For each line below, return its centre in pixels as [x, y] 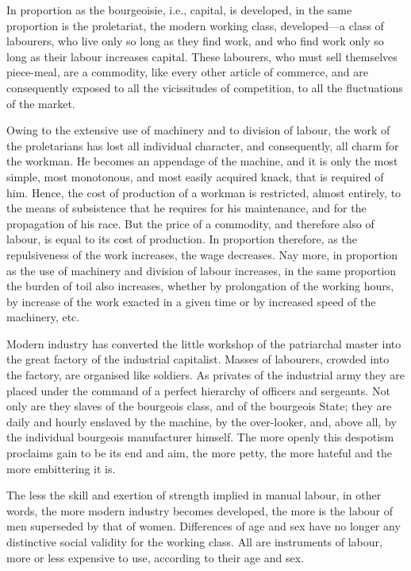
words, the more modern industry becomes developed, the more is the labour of [200, 510]
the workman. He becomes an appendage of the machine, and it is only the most [202, 161]
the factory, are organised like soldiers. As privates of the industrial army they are [206, 375]
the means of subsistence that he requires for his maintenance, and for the [186, 208]
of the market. [41, 103]
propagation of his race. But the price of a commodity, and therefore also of [190, 223]
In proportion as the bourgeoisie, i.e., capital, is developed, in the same [179, 10]
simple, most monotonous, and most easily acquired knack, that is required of [195, 176]
